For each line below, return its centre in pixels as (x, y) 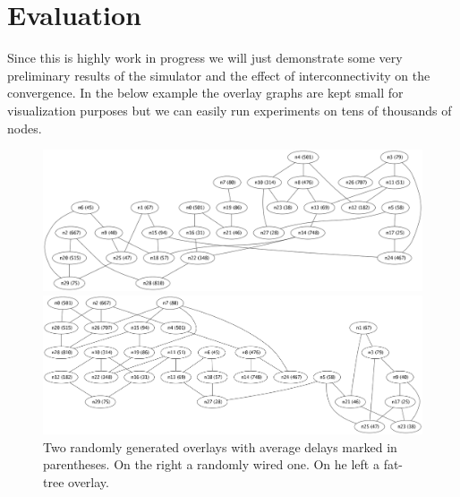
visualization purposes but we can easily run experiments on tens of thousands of (230, 110)
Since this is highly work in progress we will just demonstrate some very (205, 58)
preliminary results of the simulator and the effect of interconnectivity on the (219, 75)
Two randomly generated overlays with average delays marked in (220, 446)
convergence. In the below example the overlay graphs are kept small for (205, 93)
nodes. (25, 128)
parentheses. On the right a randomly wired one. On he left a (211, 464)
